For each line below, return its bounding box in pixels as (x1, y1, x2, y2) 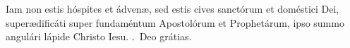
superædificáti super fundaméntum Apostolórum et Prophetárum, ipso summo (6, 15, 344, 30)
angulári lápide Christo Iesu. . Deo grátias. (6, 29, 192, 44)
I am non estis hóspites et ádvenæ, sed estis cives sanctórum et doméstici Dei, (6, 1, 339, 16)
